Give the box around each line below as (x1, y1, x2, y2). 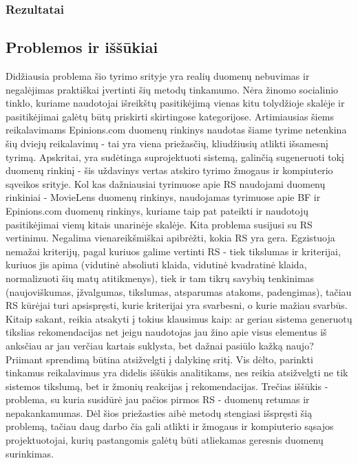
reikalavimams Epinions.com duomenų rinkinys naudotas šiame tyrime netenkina (6, 122, 347, 137)
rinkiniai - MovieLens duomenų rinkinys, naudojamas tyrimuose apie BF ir (6, 190, 321, 204)
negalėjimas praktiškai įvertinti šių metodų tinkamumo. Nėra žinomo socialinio (6, 82, 339, 96)
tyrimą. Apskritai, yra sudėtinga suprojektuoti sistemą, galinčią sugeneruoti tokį (6, 149, 344, 164)
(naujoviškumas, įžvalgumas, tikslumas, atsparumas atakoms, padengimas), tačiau (6, 284, 352, 299)
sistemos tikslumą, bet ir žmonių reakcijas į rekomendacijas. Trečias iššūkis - (6, 378, 328, 393)
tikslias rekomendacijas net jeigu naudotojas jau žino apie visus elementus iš (6, 325, 327, 339)
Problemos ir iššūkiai (6, 36, 158, 58)
